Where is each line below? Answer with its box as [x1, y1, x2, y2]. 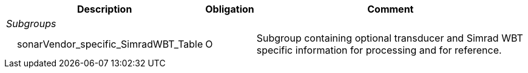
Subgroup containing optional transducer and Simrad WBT [256, 32, 523, 44]
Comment [367, 3, 414, 15]
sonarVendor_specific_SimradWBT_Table [17, 38, 203, 50]
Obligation [205, 3, 254, 15]
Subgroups [6, 17, 56, 30]
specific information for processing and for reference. [256, 44, 502, 56]
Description [76, 3, 132, 15]
